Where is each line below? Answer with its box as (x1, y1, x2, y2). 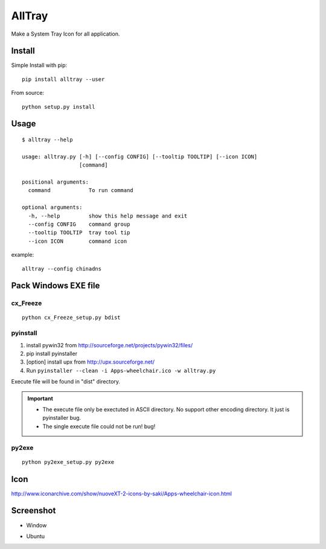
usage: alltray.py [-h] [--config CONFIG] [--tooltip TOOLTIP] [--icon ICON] (22, 153, 258, 160)
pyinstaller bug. (42, 414, 81, 422)
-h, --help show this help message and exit (28, 212, 188, 219)
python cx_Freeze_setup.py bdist (22, 314, 121, 321)
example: (11, 251, 34, 258)
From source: (11, 89, 45, 97)
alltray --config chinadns (22, 265, 102, 272)
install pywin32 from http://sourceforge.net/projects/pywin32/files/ (26, 341, 193, 348)
